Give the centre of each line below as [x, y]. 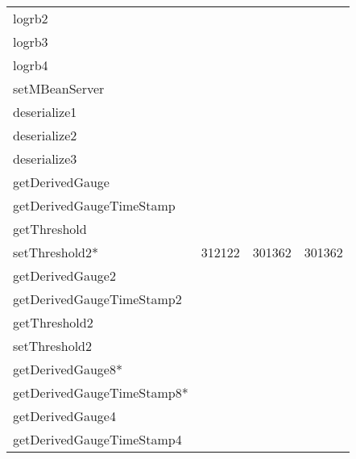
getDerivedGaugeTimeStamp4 [97, 439]
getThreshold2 [53, 322]
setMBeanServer [59, 88]
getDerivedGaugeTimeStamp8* [101, 392]
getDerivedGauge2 [64, 275]
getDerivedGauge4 [64, 416]
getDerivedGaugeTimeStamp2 [97, 299]
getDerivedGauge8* [68, 369]
